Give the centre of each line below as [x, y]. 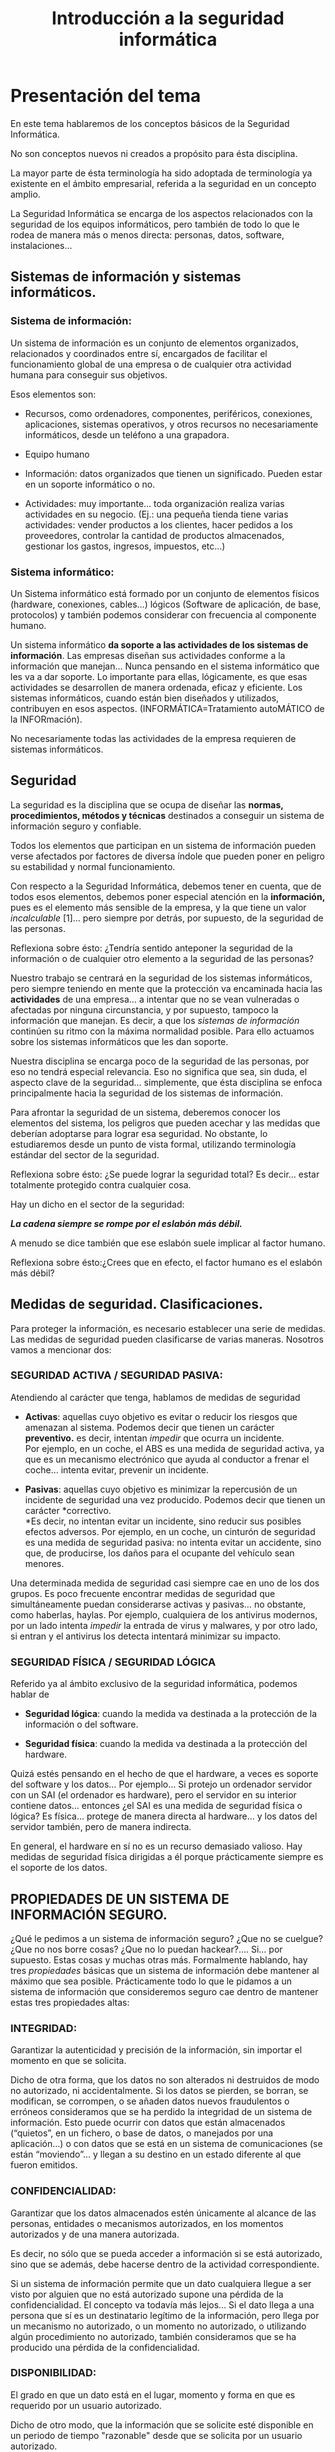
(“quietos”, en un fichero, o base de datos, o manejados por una [142, 2133]
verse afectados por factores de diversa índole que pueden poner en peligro [167, 856]
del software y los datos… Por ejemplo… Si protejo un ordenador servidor [161, 1784]
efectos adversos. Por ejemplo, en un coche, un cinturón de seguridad [170, 1531]
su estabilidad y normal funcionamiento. [93, 866]
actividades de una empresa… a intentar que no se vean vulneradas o [155, 999]
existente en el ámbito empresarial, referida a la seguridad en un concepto [163, 183]
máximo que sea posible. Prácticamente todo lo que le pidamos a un [151, 1981]
